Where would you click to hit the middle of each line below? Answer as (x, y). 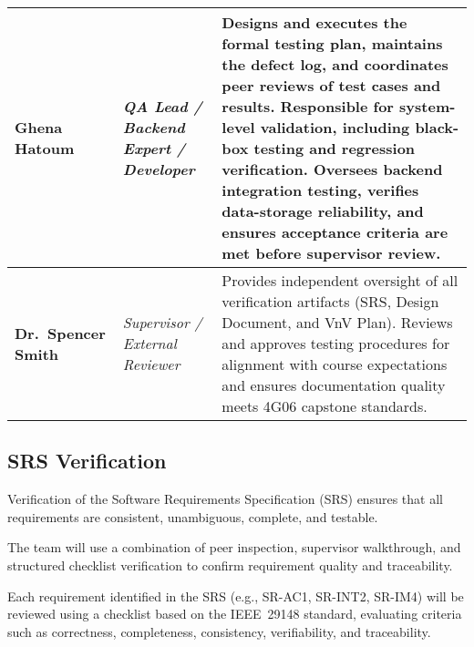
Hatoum (45, 148)
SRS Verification (87, 461)
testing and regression (335, 148)
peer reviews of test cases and (331, 85)
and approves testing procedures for (336, 343)
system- (428, 106)
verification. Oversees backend (332, 169)
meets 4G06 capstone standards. (325, 406)
